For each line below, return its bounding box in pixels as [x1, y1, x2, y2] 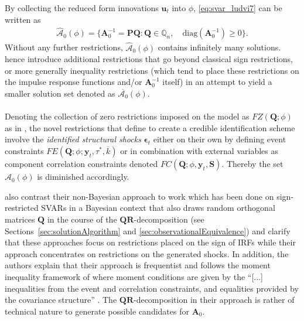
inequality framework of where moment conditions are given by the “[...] [5, 270, 263, 282]
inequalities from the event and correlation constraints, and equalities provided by [5, 282, 299, 294]
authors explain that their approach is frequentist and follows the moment [5, 259, 271, 271]
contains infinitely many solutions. [158, 41, 281, 53]
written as [5, 13, 41, 25]
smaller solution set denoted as [5, 87, 115, 100]
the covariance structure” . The [5, 293, 117, 306]
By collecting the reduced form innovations [5, 2, 159, 13]
